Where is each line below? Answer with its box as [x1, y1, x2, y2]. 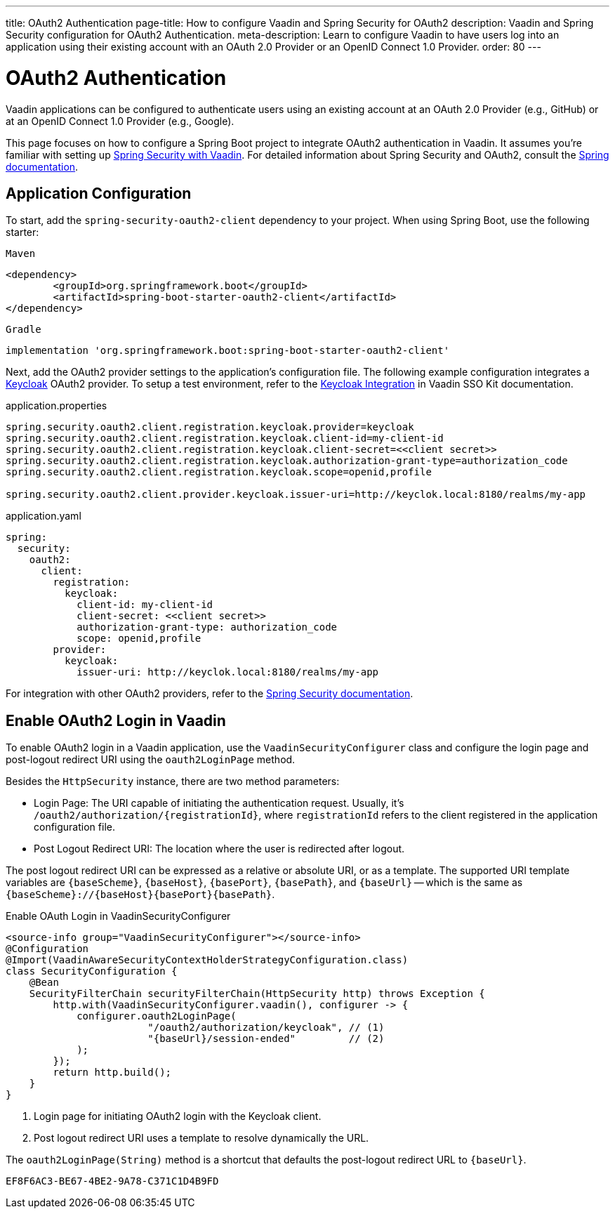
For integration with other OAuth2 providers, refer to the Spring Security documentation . [6, 687, 414, 700]
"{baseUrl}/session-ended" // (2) [147, 1033, 385, 1045]
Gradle [6, 324, 41, 336]
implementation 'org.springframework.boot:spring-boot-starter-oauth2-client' [6, 345, 450, 357]
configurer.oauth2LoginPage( [77, 1010, 237, 1022]
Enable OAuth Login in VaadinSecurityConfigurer [6, 910, 231, 923]
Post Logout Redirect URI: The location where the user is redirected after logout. [34, 843, 405, 855]
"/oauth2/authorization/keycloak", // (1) [147, 1022, 385, 1034]
